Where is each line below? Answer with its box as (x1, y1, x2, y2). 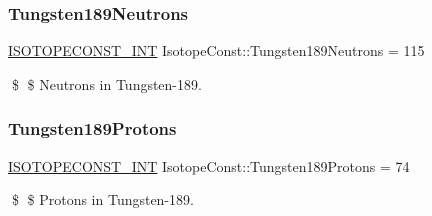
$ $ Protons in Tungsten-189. (11, 189, 194, 210)
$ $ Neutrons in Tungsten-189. (11, 73, 202, 94)
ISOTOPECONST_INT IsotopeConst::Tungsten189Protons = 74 (8, 155, 410, 176)
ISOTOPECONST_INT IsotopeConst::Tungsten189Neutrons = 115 (8, 40, 425, 61)
